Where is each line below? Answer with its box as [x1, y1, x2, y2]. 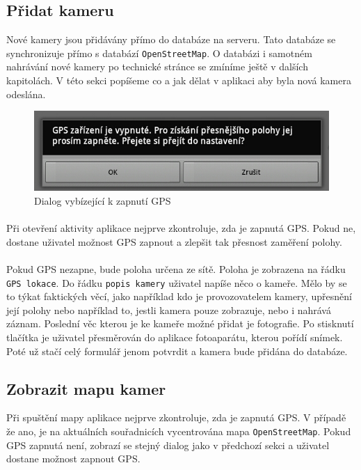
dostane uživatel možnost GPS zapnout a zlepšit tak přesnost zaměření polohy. [6, 234, 342, 249]
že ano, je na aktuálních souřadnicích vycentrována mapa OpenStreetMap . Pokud [6, 424, 351, 439]
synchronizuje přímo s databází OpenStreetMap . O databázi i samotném [6, 45, 312, 60]
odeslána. [6, 86, 46, 101]
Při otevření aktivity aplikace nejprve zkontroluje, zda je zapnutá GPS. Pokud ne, [6, 221, 356, 235]
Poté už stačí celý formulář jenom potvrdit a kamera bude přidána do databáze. [6, 343, 348, 358]
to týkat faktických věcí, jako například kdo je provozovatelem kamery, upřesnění [6, 289, 352, 304]
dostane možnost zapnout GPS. [6, 451, 141, 466]
